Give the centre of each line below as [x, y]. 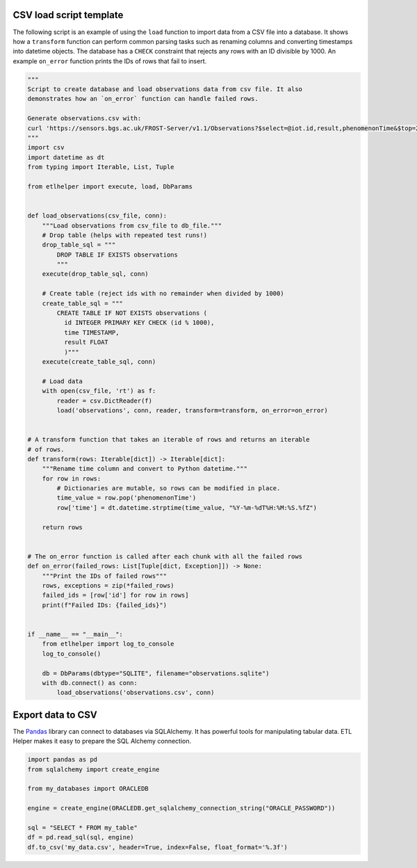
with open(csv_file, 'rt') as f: [99, 391]
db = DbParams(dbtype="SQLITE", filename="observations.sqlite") [156, 673]
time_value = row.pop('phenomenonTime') [126, 498]
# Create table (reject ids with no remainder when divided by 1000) [163, 294]
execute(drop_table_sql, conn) [95, 274]
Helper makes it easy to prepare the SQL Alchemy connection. [102, 741]
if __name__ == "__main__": [75, 634]
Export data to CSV [55, 715]
